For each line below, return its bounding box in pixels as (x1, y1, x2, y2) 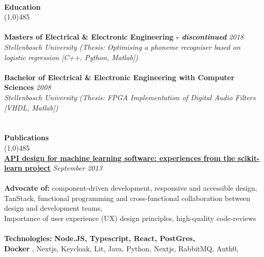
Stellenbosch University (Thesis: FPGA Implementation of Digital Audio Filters (4, 91, 256, 102)
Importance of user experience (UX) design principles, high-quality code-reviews (4, 213, 256, 224)
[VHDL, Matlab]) (4, 102, 59, 113)
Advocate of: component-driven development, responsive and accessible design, (4, 182, 257, 193)
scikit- (237, 152, 260, 163)
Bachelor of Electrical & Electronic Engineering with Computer (4, 71, 235, 82)
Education (4, 1, 41, 12)
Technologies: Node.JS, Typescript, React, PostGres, (4, 233, 195, 244)
